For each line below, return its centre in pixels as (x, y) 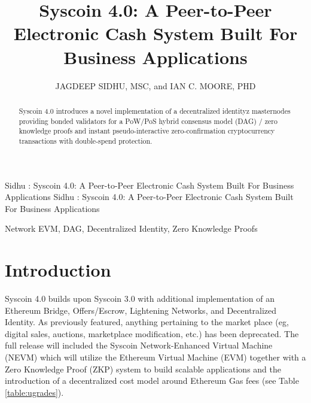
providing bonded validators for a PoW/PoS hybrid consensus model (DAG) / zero (148, 121)
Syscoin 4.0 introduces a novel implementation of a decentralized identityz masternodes (155, 110)
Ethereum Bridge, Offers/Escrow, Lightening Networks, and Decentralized (141, 310)
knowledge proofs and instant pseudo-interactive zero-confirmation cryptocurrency (147, 131)
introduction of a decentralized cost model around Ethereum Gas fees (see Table (152, 381)
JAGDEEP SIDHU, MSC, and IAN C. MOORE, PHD (155, 85)
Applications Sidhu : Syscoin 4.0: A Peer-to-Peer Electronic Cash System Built (149, 197)
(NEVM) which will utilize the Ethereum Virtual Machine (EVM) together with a (155, 357)
